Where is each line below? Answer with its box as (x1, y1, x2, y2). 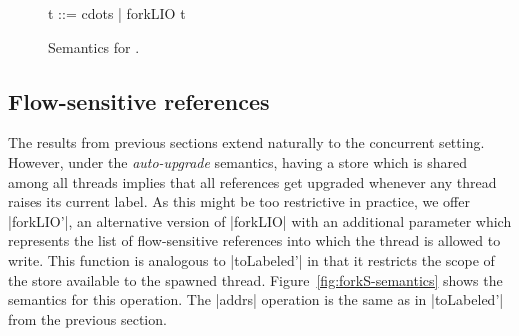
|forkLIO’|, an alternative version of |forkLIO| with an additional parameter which (8, 210, 512, 231)
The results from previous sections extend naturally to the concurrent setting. (8, 132, 485, 153)
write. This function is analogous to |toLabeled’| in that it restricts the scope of (8, 249, 495, 270)
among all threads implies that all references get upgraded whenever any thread (8, 171, 497, 192)
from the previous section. (8, 308, 167, 329)
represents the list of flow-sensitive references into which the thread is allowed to (8, 230, 501, 251)
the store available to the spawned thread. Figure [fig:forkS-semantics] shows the (8, 269, 503, 290)
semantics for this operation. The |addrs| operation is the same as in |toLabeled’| (8, 289, 504, 310)
